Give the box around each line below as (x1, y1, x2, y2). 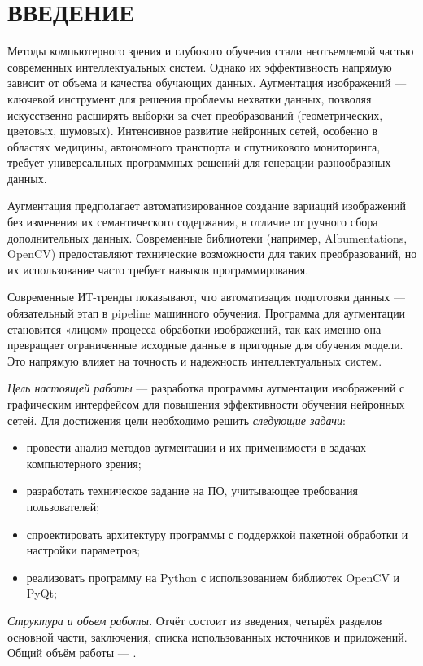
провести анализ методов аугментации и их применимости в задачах (26, 439, 366, 456)
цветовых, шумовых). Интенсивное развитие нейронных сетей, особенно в (7, 122, 378, 139)
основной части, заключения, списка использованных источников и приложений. (7, 628, 408, 645)
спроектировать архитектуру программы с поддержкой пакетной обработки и (26, 525, 408, 542)
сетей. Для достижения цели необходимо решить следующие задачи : (7, 411, 346, 428)
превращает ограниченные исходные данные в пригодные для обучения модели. (7, 336, 403, 353)
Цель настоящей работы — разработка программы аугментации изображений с (7, 379, 405, 397)
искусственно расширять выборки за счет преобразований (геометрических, (7, 106, 383, 123)
